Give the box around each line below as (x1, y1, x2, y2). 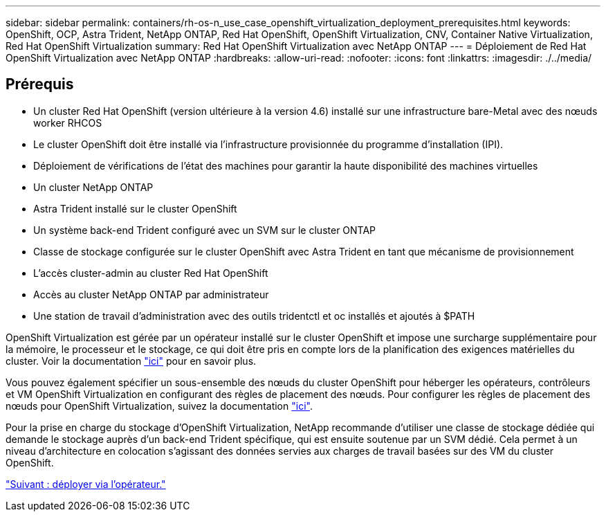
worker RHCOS (33, 116, 102, 129)
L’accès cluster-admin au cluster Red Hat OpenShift (33, 266, 268, 279)
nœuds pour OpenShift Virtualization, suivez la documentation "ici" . (6, 399, 313, 412)
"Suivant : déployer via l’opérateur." (6, 478, 166, 490)
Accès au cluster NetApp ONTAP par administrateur (33, 288, 269, 300)
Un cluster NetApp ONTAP (33, 181, 154, 193)
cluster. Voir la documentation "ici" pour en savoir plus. (6, 354, 257, 367)
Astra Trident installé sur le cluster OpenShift (33, 202, 237, 215)
